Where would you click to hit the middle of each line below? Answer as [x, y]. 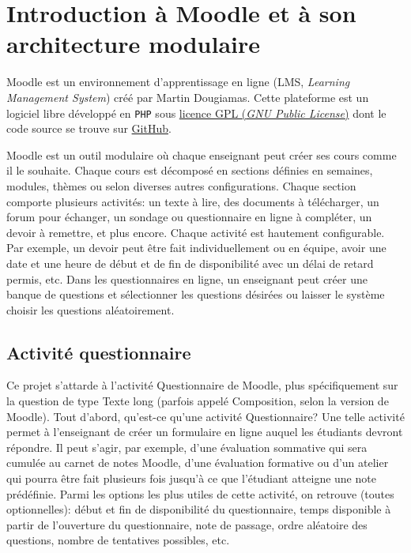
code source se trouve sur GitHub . [89, 128]
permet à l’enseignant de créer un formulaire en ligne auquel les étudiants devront [205, 432]
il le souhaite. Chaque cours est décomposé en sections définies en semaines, [190, 170]
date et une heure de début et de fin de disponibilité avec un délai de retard [190, 263]
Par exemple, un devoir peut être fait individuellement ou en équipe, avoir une [196, 248]
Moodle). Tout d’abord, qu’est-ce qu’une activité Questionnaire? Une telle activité [205, 416]
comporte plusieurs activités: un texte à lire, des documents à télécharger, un [193, 201]
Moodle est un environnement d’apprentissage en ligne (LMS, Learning [178, 82]
